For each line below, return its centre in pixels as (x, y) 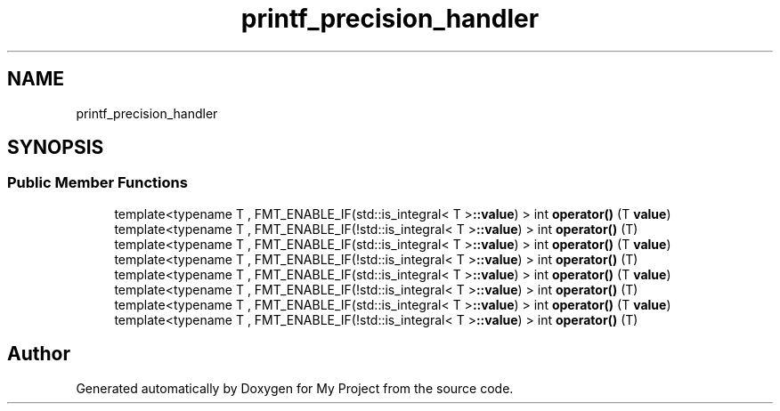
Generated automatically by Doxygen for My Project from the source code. (295, 388)
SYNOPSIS (56, 148)
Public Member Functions (97, 183)
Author (39, 354)
